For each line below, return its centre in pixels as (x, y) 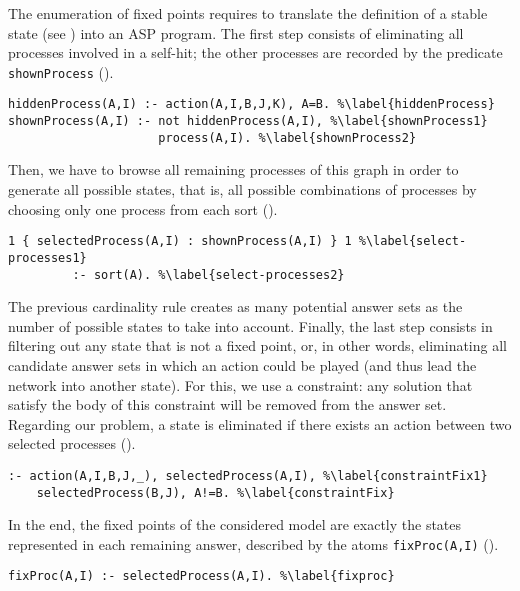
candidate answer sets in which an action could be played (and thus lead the (242, 364)
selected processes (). (72, 443)
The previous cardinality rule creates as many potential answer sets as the (235, 306)
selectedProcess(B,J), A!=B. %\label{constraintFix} (215, 492)
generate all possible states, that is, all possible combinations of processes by (242, 189)
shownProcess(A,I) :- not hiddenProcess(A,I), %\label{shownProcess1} (248, 121)
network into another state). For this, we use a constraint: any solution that (240, 384)
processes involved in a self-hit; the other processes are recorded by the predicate (255, 52)
